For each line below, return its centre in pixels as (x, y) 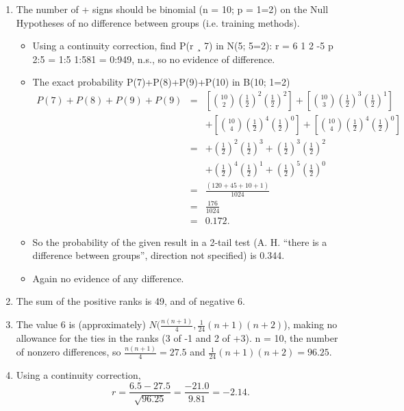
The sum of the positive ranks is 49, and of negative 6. (130, 301)
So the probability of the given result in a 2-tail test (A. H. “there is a (180, 241)
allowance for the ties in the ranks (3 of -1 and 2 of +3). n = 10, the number (177, 338)
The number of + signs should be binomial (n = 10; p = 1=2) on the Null (172, 9)
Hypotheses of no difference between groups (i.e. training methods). (158, 22)
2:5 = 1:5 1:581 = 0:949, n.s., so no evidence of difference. (154, 59)
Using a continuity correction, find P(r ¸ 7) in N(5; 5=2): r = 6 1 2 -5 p (183, 46)
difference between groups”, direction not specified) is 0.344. (159, 255)
